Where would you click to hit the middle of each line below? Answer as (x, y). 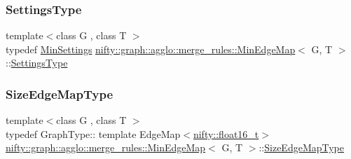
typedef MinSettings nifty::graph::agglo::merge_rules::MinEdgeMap (151, 49)
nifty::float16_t (226, 133)
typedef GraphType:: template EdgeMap (93, 133)
